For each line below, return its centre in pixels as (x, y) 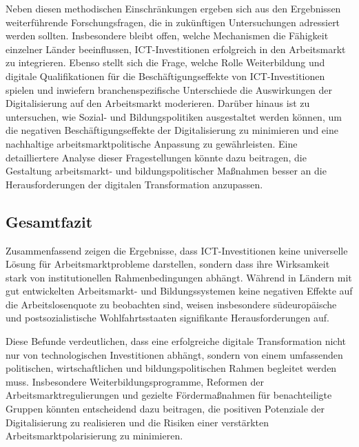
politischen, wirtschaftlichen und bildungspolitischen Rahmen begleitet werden (171, 368)
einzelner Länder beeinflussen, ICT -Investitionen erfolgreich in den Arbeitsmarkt (176, 49)
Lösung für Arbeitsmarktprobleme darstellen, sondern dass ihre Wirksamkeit (168, 264)
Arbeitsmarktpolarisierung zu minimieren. (94, 436)
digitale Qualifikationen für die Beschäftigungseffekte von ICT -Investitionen (165, 76)
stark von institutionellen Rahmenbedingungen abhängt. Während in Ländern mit (179, 277)
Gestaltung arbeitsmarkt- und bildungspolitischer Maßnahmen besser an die (166, 171)
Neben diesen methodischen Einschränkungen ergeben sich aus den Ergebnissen (173, 8)
